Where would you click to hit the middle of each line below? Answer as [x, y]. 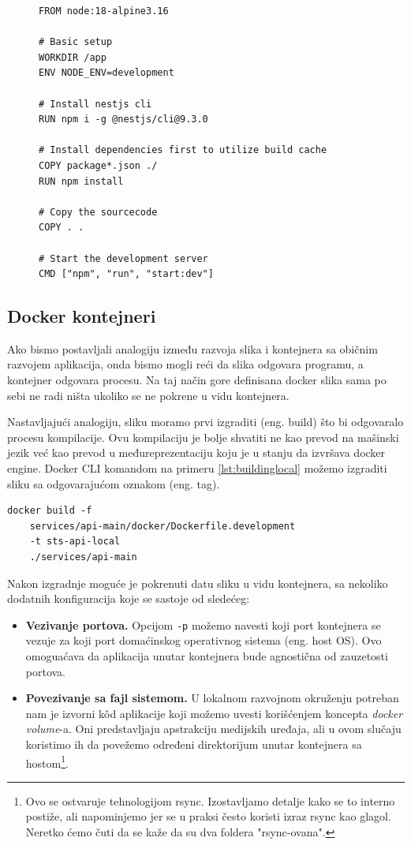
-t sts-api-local [75, 542]
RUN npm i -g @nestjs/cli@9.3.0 [123, 120]
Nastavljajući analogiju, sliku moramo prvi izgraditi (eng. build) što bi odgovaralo [205, 422]
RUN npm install [81, 181]
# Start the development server [123, 258]
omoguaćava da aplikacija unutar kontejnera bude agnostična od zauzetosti [207, 656]
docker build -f [50, 511]
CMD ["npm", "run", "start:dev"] [126, 274]
